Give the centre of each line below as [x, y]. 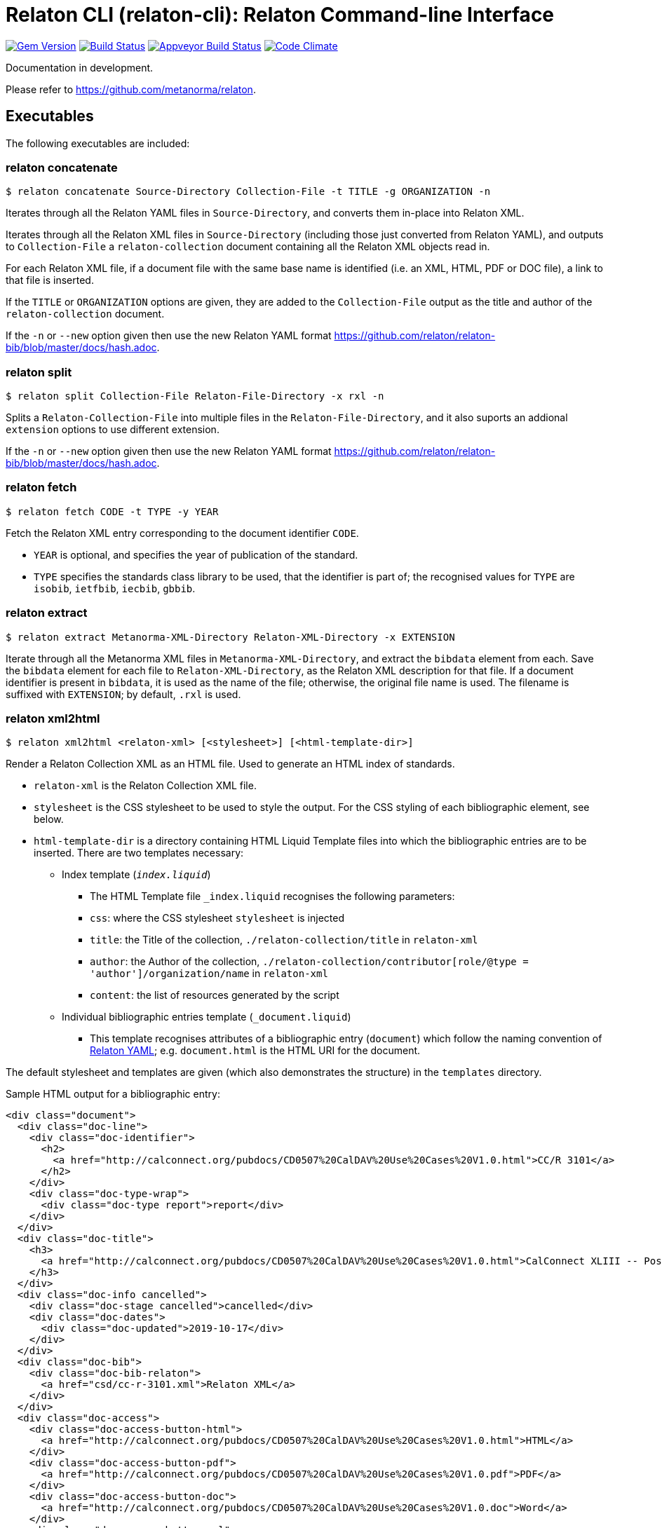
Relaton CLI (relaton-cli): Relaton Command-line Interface [280, 15]
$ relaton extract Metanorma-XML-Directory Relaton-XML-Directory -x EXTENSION [230, 637]
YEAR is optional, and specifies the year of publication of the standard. [196, 554]
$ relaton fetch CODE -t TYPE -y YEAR [112, 511]
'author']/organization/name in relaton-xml [209, 974]
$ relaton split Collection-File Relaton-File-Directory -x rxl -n [195, 396]
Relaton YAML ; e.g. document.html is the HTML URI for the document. [255, 1051]
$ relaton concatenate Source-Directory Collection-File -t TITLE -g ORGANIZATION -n [248, 192]
